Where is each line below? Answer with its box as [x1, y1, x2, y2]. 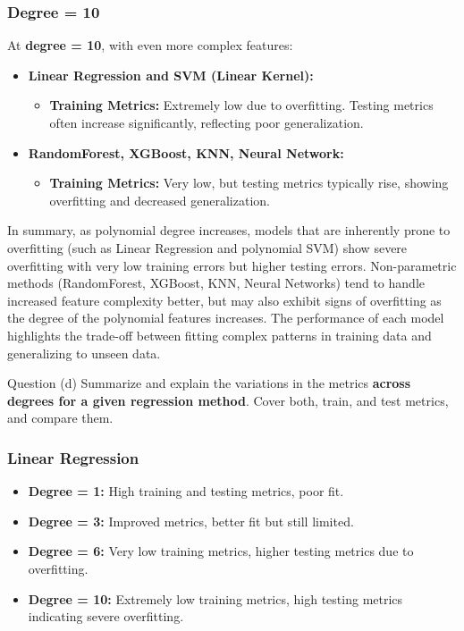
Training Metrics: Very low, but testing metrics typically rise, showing [49, 173, 449, 192]
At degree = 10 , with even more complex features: [7, 36, 293, 55]
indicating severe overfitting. [28, 607, 184, 626]
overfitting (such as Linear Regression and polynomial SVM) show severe [7, 238, 408, 257]
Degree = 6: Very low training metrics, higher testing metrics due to [28, 542, 414, 560]
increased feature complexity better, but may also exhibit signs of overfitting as [7, 290, 442, 309]
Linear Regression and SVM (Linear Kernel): [28, 65, 314, 84]
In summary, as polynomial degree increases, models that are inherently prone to [7, 221, 451, 240]
